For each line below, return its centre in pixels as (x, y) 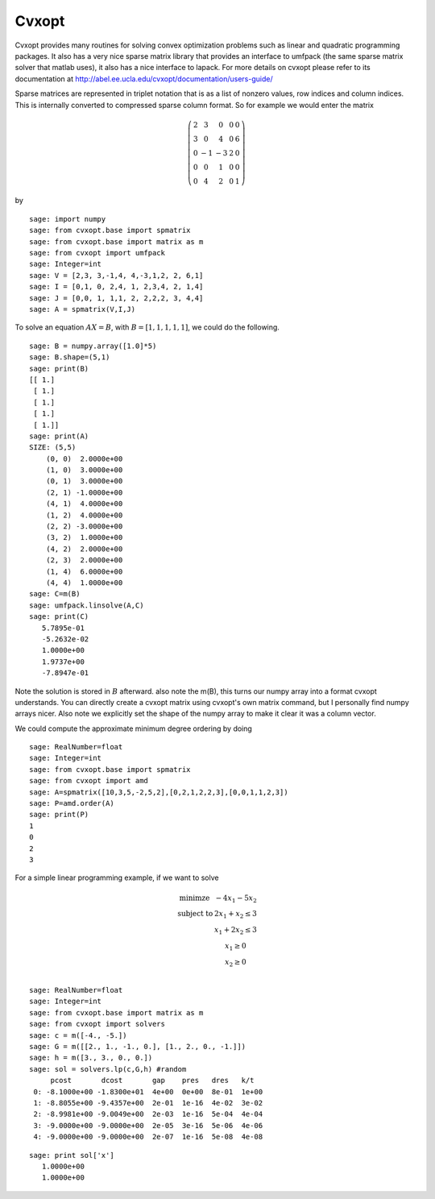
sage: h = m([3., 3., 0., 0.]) (91, 1058)
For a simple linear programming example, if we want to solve (117, 877)
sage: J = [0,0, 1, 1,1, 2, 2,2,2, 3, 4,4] (116, 298)
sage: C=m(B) (55, 594)
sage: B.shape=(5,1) (70, 357)
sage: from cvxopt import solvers (97, 1024)
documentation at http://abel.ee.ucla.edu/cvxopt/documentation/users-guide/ (144, 79)
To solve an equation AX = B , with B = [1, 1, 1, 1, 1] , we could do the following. (147, 327)
